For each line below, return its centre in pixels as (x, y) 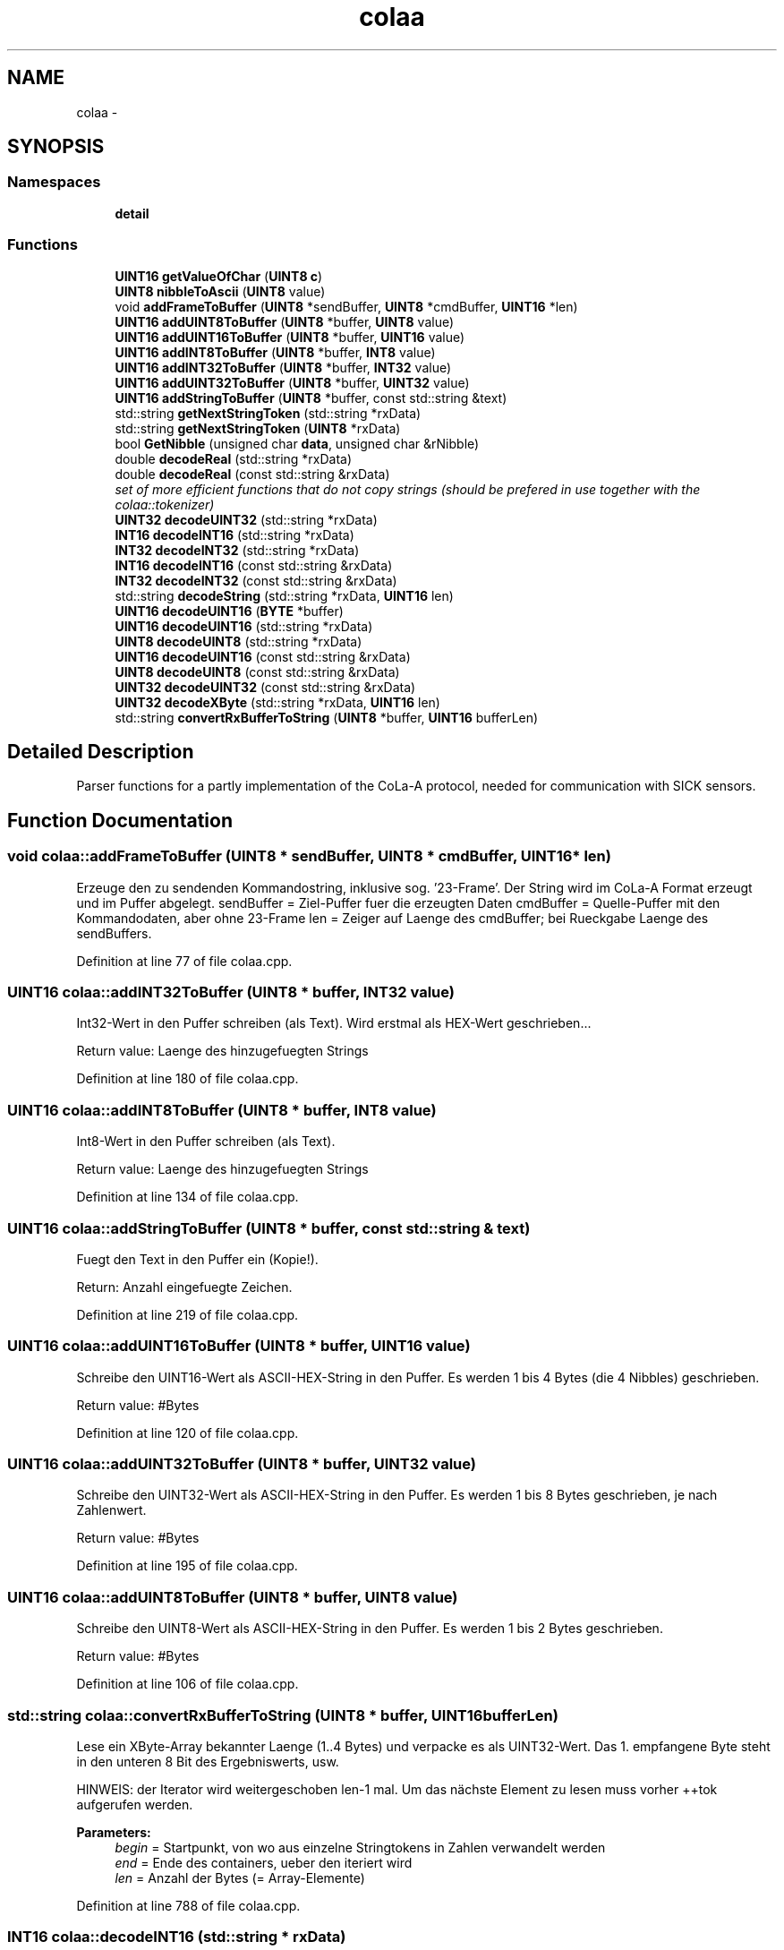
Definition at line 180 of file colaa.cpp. (187, 1079)
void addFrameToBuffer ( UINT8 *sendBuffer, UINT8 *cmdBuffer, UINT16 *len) (346, 306)
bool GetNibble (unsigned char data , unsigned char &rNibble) (297, 443)
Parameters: (114, 1832)
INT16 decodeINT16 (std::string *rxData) (234, 535)
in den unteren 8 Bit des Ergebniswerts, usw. (208, 1761)
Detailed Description (101, 751)
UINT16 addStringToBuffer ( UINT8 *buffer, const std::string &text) (311, 398)
